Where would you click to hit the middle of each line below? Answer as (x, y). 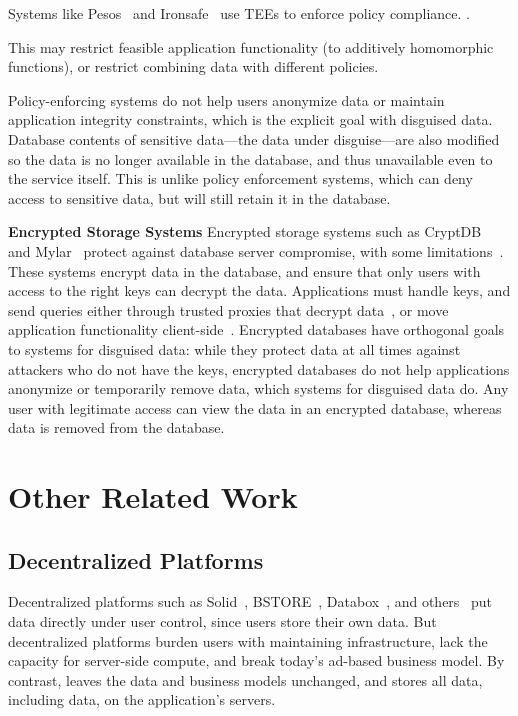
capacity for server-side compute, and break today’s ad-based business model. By (256, 660)
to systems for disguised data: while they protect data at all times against (234, 348)
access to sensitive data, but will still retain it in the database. (199, 197)
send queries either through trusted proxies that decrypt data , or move (228, 309)
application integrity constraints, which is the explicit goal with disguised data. (250, 119)
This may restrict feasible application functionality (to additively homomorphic (251, 46)
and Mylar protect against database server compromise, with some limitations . (256, 250)
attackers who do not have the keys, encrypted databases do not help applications (259, 368)
